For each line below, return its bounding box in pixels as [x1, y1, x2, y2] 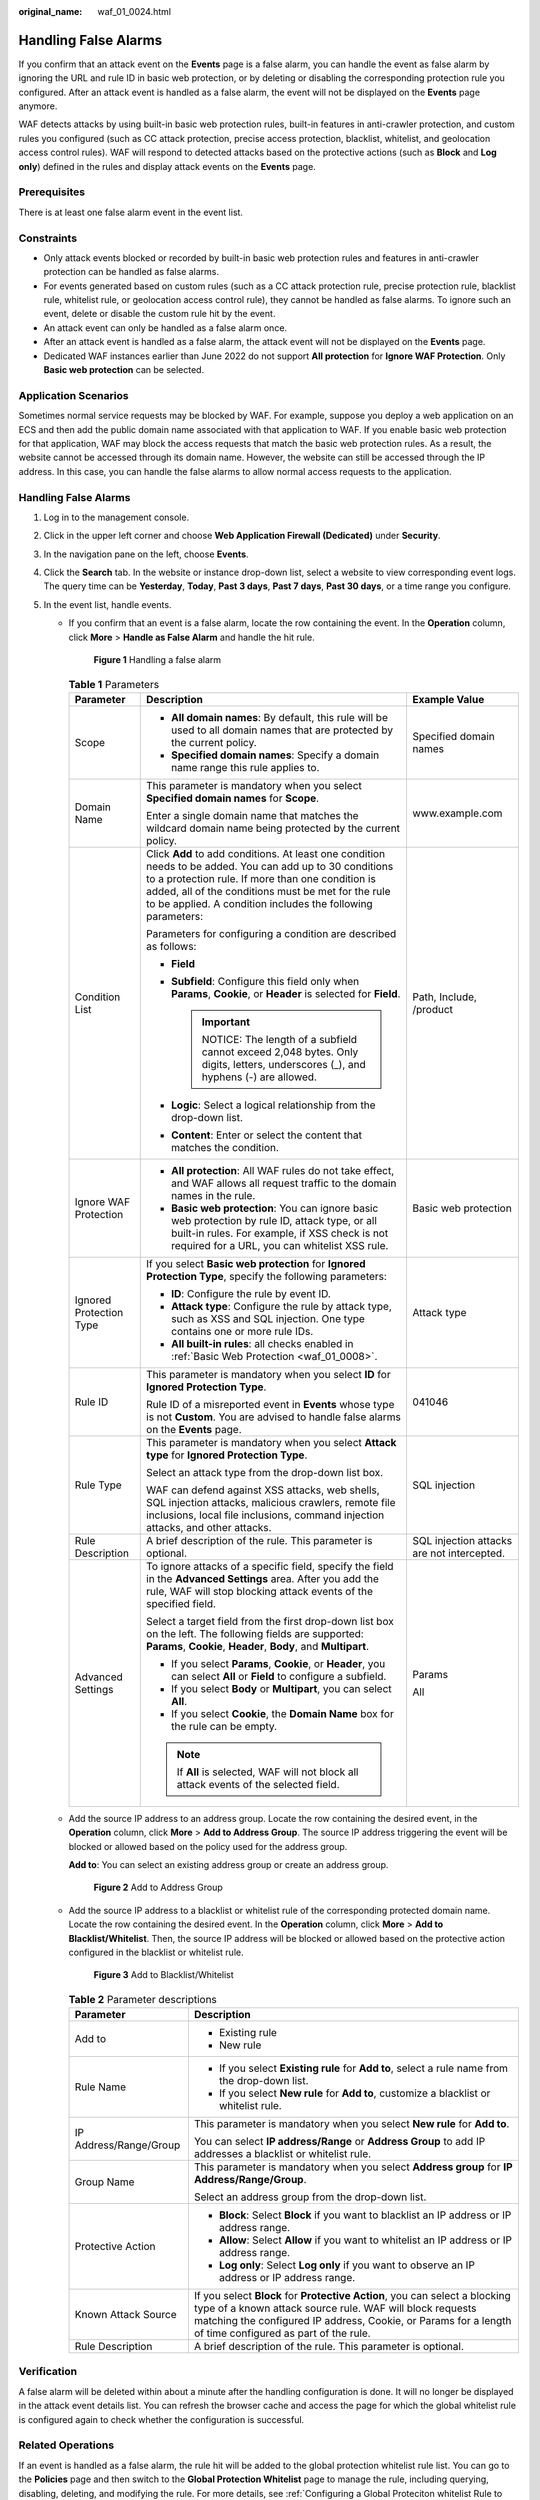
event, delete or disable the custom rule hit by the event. [43, 308, 276, 320]
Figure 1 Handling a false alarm [93, 654, 222, 666]
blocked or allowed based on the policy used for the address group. [68, 1840, 348, 1852]
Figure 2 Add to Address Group [93, 1881, 224, 1894]
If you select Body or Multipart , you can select [171, 1681, 392, 1695]
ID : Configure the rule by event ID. [171, 1286, 332, 1300]
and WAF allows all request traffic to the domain [171, 1176, 397, 1190]
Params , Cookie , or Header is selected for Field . [171, 986, 401, 1000]
